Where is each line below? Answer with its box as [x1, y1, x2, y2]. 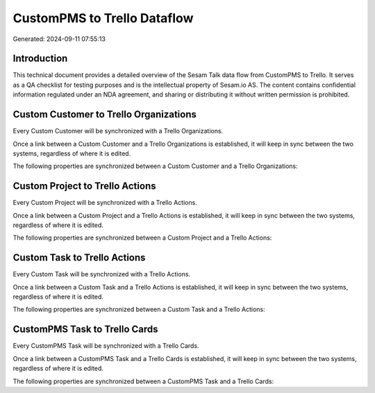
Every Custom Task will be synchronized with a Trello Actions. [12, 270, 191, 278]
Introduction [12, 53, 68, 65]
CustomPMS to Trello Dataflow [12, 10, 194, 26]
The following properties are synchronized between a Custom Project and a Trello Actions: [12, 233, 272, 242]
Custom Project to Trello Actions [12, 181, 156, 192]
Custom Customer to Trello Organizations [12, 108, 197, 121]
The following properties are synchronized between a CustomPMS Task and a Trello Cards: [12, 377, 274, 385]
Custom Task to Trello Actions [12, 252, 146, 264]
